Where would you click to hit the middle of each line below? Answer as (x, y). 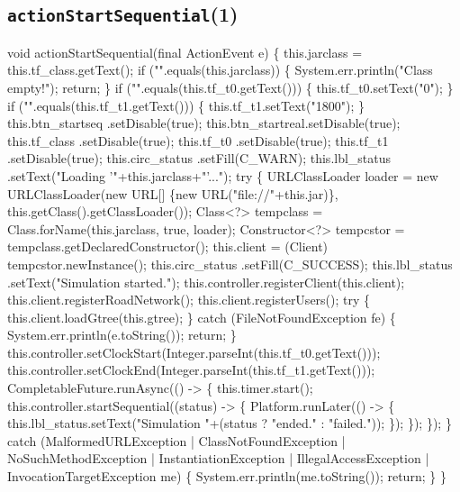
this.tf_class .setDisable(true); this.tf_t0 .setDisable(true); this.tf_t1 (198, 140)
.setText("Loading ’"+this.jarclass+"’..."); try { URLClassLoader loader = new (223, 175)
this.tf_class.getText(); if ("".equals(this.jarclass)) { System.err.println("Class (220, 70)
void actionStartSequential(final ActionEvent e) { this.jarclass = (185, 52)
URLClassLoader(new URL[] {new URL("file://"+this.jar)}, (173, 193)
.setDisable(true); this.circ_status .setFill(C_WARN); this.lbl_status (199, 158)
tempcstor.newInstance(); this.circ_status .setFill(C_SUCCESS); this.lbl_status (230, 264)
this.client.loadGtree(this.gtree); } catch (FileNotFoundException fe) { (202, 317)
